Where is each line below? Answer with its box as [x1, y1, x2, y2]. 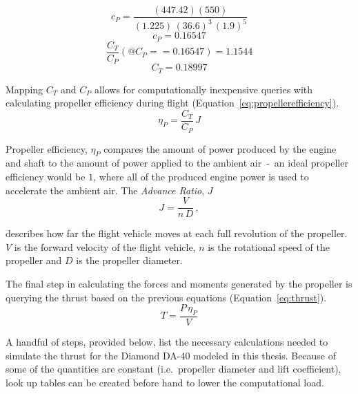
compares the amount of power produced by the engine [103, 141, 337, 156]
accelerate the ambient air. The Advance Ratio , [6, 182, 205, 197]
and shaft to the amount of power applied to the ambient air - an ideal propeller [6, 156, 348, 170]
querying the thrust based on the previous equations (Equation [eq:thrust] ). [6, 290, 327, 304]
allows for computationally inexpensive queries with [94, 82, 313, 96]
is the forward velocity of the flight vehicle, [14, 239, 196, 254]
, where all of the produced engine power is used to [93, 169, 309, 183]
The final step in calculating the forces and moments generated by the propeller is [6, 276, 352, 290]
